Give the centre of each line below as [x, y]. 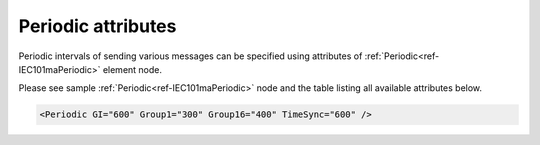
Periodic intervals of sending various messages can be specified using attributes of [190, 56]
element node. [132, 69]
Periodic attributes [97, 26]
